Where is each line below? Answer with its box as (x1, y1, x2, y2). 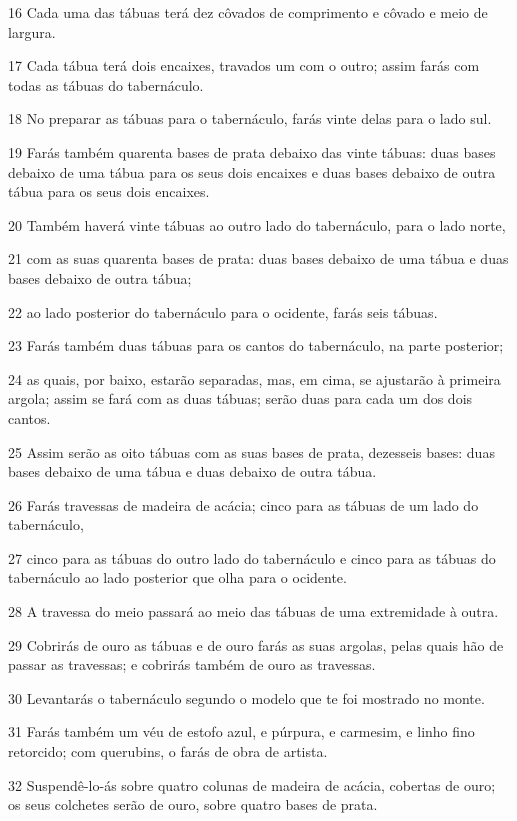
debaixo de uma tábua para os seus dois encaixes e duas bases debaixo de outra (8, 161, 496, 182)
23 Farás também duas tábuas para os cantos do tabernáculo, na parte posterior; (8, 335, 504, 356)
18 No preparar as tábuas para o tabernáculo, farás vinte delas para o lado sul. (8, 108, 492, 129)
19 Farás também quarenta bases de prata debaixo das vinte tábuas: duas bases (8, 141, 496, 162)
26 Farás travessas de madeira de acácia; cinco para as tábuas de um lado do (8, 494, 479, 515)
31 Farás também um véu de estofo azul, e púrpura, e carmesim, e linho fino (8, 721, 475, 742)
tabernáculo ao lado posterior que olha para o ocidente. (8, 567, 347, 588)
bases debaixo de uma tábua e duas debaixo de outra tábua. (8, 461, 377, 482)
